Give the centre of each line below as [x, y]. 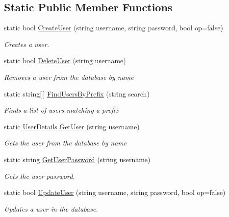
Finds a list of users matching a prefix [61, 110]
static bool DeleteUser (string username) [65, 60]
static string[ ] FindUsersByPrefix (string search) [77, 93]
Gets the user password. [39, 176]
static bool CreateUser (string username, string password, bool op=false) [114, 28]
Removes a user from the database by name [69, 77]
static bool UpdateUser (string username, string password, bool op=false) [115, 192]
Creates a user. [26, 44]
